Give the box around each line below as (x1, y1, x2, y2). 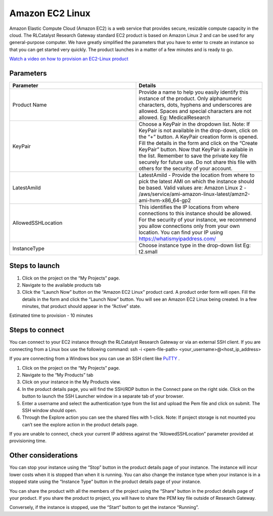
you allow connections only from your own (139, 223, 240, 230)
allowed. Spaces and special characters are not (139, 108, 252, 115)
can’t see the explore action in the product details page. (22, 421, 139, 427)
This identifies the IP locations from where (139, 204, 240, 211)
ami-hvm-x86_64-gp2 (139, 197, 192, 204)
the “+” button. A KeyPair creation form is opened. (139, 133, 258, 140)
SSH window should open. (22, 407, 77, 413)
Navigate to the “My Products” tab (22, 372, 94, 378)
